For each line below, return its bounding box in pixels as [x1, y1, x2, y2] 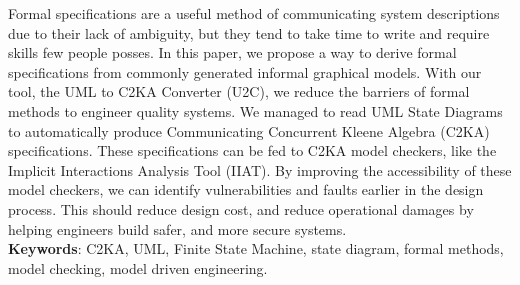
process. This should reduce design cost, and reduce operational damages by [8, 198, 474, 219]
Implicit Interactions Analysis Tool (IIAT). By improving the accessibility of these [8, 159, 512, 180]
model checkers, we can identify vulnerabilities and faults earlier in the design [8, 179, 484, 200]
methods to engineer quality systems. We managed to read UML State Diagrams [8, 100, 503, 121]
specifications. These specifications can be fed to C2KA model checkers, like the [8, 140, 497, 161]
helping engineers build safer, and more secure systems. [8, 218, 347, 239]
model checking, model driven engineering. [8, 257, 268, 278]
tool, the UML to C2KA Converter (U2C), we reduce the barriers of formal [8, 81, 470, 102]
